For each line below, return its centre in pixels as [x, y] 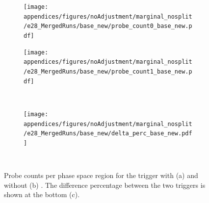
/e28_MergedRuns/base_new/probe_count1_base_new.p [108, 71]
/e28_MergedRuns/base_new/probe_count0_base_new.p [108, 26]
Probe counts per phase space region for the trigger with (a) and [101, 175]
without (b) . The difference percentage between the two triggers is [105, 185]
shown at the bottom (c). [42, 194]
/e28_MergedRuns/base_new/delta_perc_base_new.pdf [108, 134]
